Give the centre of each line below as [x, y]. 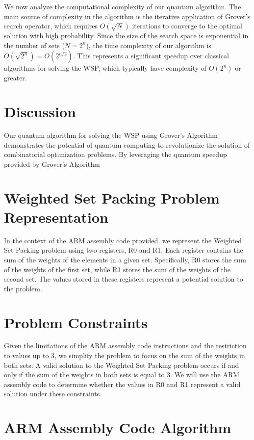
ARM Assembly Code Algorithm [118, 427]
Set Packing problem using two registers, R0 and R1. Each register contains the [124, 250]
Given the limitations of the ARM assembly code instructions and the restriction [125, 346]
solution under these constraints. [53, 394]
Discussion [40, 112]
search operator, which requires [51, 26]
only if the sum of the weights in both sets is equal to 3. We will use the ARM [122, 375]
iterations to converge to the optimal [187, 26]
